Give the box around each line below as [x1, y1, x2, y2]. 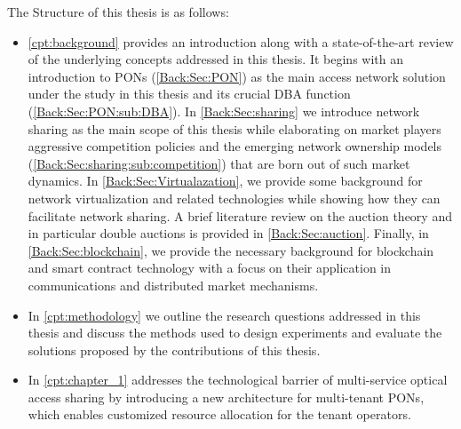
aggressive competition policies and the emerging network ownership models [28, 137, 442, 155]
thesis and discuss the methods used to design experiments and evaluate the [28, 323, 442, 342]
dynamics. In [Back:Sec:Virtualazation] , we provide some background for [28, 171, 423, 190]
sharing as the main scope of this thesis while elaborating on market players [28, 119, 441, 138]
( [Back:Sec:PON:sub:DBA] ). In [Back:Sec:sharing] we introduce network [28, 101, 420, 120]
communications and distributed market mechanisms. [28, 275, 319, 294]
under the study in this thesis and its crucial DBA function [28, 84, 351, 103]
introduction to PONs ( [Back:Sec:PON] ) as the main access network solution [28, 67, 446, 85]
